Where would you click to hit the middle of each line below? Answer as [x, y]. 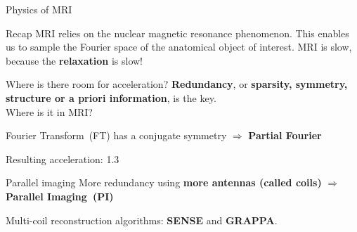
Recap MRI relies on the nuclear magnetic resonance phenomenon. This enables [177, 33]
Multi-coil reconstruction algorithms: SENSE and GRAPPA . [142, 220]
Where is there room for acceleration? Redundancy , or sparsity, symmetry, [177, 84]
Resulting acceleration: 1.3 [63, 159]
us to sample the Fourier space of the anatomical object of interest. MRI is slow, [179, 47]
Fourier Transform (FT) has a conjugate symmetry [116, 135]
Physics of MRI [39, 9]
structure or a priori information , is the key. [111, 97]
